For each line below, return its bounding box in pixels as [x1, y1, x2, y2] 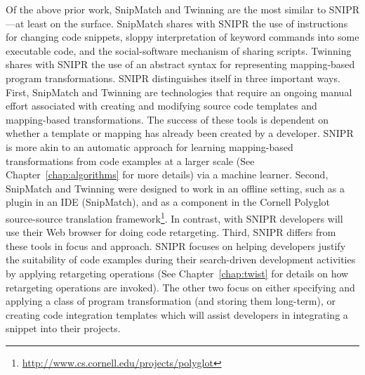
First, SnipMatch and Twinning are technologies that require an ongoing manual [6, 84, 352, 99]
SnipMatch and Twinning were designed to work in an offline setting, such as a [6, 180, 345, 195]
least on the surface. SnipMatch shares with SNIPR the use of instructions [27, 15, 348, 30]
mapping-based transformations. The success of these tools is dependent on [6, 112, 329, 126]
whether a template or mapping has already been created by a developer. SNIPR [6, 126, 354, 140]
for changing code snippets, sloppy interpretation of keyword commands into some [6, 29, 359, 44]
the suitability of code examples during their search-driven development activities [6, 252, 356, 267]
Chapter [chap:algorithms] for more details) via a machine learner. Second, [6, 167, 328, 182]
